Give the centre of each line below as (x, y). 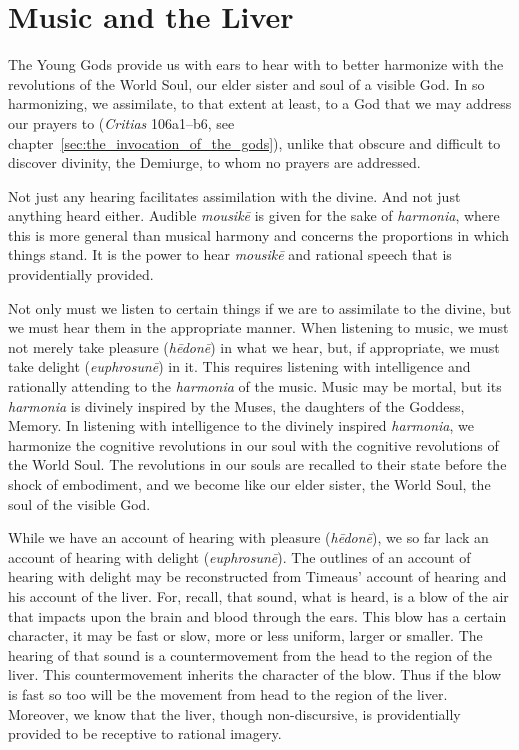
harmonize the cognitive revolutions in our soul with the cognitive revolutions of (253, 444)
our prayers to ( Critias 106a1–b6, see (121, 122)
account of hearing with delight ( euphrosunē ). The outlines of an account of (239, 556)
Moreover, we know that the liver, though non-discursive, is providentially (234, 713)
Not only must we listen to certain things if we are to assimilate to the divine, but (260, 307)
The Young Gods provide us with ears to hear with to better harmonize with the (256, 64)
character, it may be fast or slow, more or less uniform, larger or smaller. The (245, 635)
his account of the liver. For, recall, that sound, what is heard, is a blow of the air (258, 595)
